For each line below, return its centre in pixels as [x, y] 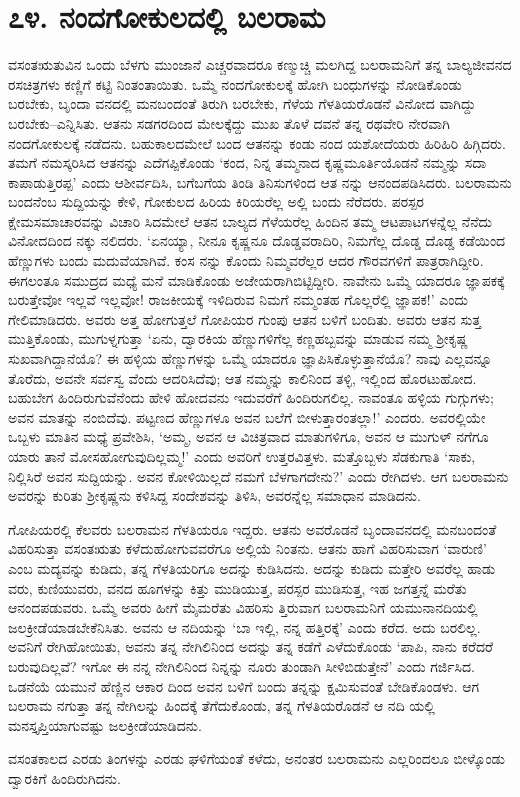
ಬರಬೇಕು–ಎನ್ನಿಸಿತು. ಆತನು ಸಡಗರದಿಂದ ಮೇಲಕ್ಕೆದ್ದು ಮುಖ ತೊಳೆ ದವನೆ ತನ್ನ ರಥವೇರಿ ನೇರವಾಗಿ [229, 122]
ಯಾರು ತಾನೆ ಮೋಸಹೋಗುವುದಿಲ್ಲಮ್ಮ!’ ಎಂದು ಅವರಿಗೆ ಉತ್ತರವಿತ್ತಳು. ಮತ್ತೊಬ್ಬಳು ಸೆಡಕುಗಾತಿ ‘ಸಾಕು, [242, 456]
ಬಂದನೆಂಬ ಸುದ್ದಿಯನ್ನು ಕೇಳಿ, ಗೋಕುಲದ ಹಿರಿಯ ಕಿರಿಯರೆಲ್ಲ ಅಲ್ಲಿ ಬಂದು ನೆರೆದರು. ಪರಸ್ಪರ [216, 201]
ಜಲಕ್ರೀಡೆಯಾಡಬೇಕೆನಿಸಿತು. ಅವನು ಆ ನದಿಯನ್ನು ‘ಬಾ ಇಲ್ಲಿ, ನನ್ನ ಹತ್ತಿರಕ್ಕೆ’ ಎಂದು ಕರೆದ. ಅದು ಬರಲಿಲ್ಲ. [244, 626]
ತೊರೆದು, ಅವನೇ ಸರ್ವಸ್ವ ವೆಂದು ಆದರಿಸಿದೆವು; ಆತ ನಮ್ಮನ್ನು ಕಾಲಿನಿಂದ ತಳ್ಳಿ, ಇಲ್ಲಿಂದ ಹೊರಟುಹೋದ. [242, 377]
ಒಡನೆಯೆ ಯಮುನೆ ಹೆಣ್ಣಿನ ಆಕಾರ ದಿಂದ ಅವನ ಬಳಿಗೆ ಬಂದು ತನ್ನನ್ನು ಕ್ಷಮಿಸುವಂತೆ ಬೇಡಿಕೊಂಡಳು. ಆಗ [244, 685]
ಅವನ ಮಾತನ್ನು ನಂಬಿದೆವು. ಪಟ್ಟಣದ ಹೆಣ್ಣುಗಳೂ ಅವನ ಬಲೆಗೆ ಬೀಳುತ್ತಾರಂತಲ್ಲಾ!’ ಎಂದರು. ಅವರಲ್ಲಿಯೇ [247, 416]
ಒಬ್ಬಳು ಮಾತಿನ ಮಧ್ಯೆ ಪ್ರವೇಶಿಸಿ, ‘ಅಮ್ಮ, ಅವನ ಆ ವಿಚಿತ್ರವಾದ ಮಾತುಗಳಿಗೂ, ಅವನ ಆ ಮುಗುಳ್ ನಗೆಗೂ [248, 436]
